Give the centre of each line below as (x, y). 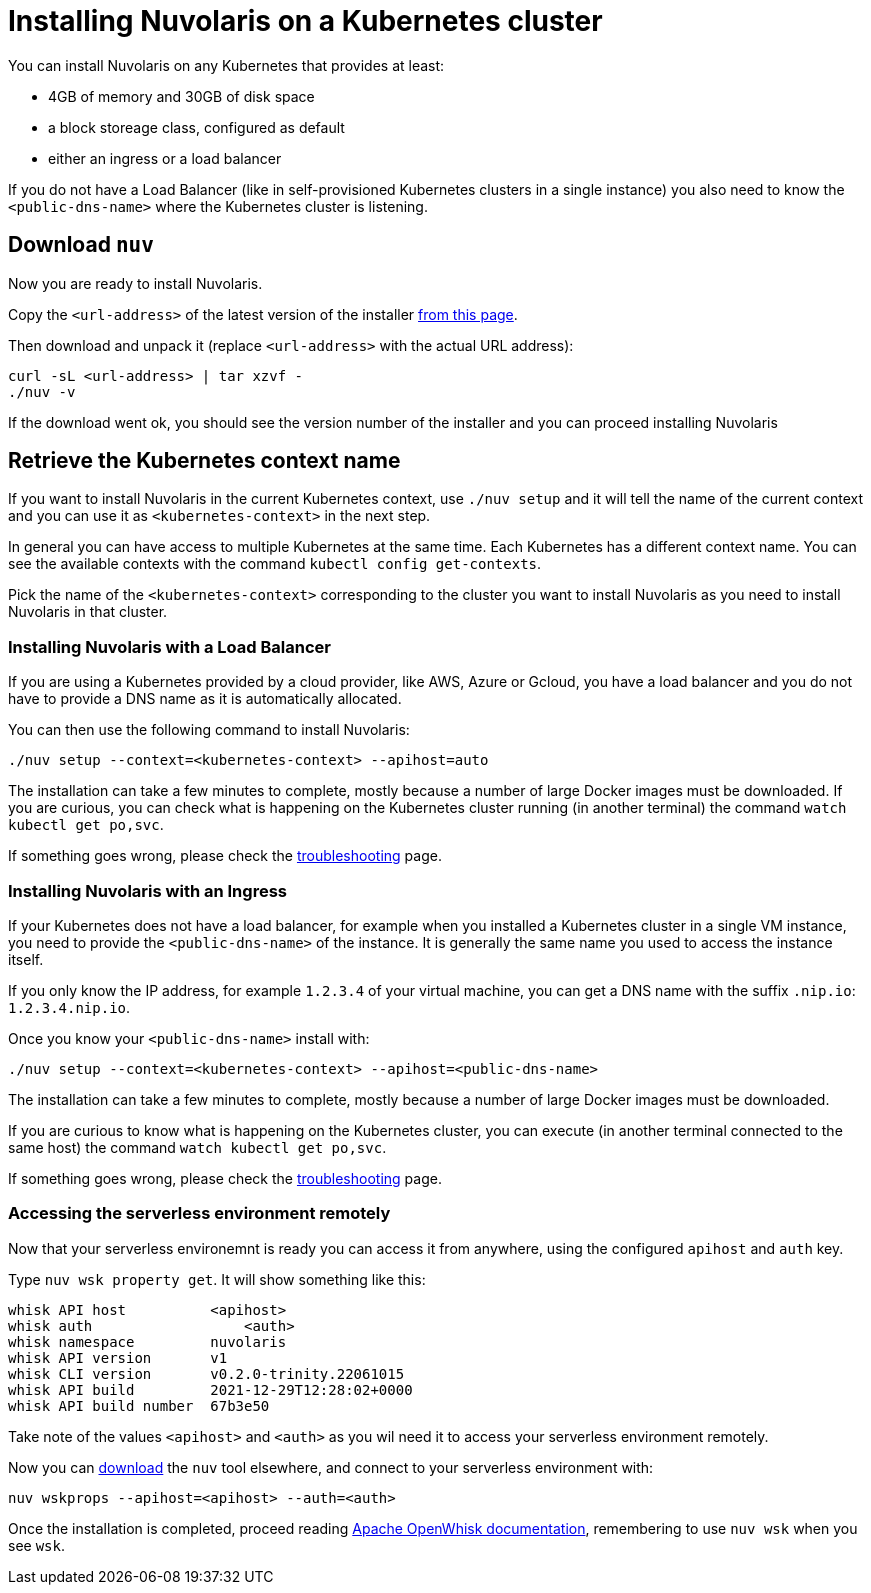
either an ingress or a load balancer (165, 158)
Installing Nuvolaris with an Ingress (147, 890)
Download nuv (81, 245)
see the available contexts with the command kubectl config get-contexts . (275, 564)
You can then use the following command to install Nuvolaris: (209, 730)
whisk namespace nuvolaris (147, 1341)
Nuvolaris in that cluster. (88, 612)
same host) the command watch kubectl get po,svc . (197, 1147)
